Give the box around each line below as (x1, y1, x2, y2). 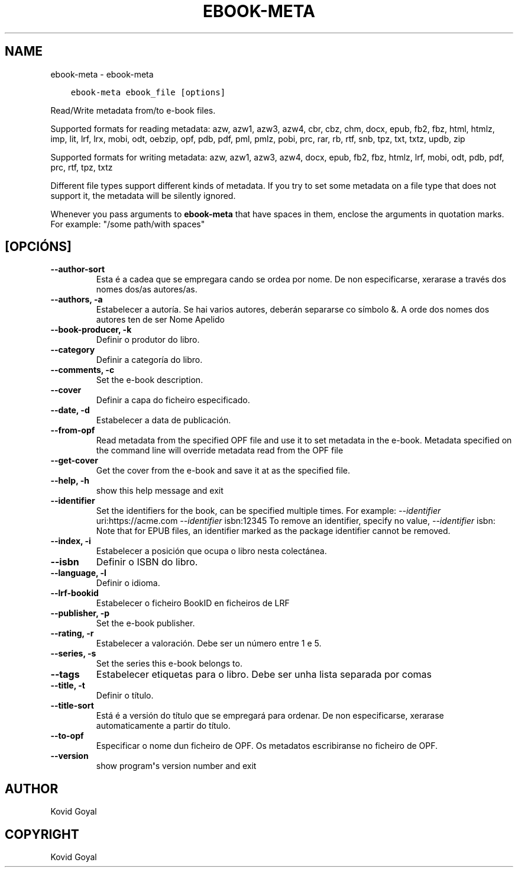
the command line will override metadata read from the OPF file (96, 445, 344, 456)
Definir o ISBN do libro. (96, 556, 198, 568)
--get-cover (50, 455, 98, 466)
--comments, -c (50, 365, 115, 375)
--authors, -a (50, 294, 103, 305)
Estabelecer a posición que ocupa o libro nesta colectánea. (96, 546, 327, 556)
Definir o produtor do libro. (96, 334, 200, 345)
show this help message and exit (96, 485, 224, 496)
